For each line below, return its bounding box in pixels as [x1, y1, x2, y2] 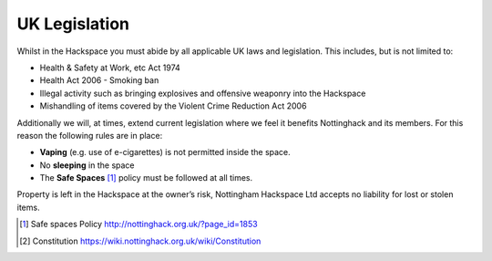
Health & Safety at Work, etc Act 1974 [39, 62, 181, 73]
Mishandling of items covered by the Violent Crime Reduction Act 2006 [39, 100, 307, 111]
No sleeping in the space [39, 160, 136, 171]
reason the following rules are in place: [16, 130, 163, 141]
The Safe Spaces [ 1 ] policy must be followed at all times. [39, 172, 253, 183]
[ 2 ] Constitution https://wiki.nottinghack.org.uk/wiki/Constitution [19, 235, 261, 246]
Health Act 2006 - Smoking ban [39, 75, 159, 86]
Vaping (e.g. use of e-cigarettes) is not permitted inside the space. [39, 147, 291, 158]
